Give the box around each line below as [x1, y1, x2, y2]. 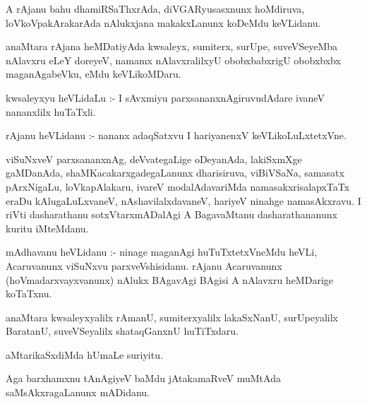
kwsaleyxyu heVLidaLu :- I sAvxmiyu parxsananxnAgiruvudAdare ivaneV [6, 90, 325, 105]
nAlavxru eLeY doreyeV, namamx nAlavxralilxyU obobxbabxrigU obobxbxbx [6, 52, 341, 67]
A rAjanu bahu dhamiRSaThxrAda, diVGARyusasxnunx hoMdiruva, [6, 1, 305, 16]
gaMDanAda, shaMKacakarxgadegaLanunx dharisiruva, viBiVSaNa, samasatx [6, 165, 344, 180]
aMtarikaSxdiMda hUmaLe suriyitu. [6, 347, 163, 362]
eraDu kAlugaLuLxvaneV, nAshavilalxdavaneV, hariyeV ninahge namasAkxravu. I [6, 193, 361, 208]
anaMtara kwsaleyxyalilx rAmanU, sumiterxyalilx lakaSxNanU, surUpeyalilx [6, 309, 339, 324]
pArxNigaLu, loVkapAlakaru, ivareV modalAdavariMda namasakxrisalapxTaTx [6, 179, 350, 194]
